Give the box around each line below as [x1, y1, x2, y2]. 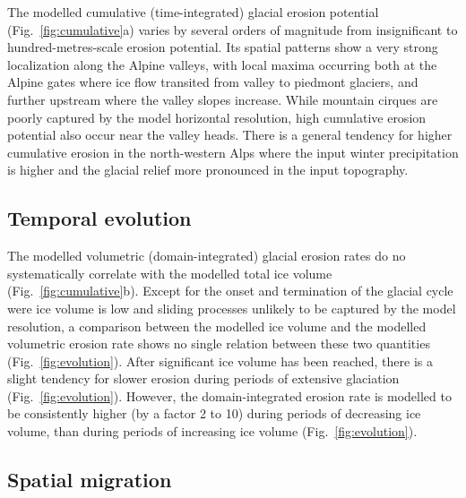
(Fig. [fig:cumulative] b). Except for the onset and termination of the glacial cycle [7, 281, 453, 300]
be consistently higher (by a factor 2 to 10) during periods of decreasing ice [7, 404, 421, 423]
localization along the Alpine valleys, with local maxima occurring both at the [7, 55, 437, 73]
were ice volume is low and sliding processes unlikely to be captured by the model [7, 298, 456, 317]
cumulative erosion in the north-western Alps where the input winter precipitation [7, 142, 459, 161]
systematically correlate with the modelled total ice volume [7, 263, 332, 282]
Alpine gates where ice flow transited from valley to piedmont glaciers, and [7, 73, 419, 91]
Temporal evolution [7, 204, 192, 232]
